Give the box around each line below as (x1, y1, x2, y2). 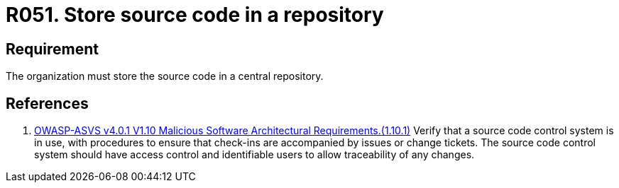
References (6, 94, 89, 112)
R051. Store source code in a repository (6, 3, 384, 27)
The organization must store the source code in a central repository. (6, 70, 324, 83)
